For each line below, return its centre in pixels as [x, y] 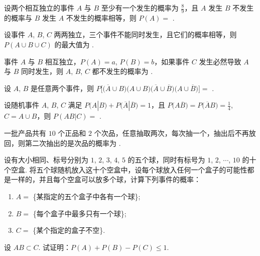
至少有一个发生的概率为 [140, 8]
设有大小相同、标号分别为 [46, 160]
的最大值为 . [74, 45]
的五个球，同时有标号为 [166, 160]
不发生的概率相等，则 [101, 17]
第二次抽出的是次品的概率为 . [73, 143]
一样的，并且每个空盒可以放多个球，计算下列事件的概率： [106, 179]
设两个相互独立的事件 [39, 8]
